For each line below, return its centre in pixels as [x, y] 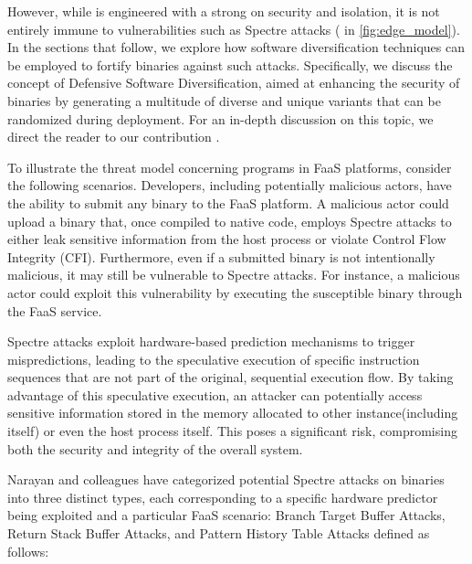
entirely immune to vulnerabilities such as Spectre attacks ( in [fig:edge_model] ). [234, 29]
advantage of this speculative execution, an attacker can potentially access [215, 394]
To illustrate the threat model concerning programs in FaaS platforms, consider [230, 167]
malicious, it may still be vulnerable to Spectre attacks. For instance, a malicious [234, 275]
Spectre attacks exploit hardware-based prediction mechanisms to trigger [211, 341]
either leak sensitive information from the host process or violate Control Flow [227, 239]
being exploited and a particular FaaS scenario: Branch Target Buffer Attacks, [226, 515]
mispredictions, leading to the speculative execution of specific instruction [214, 359]
